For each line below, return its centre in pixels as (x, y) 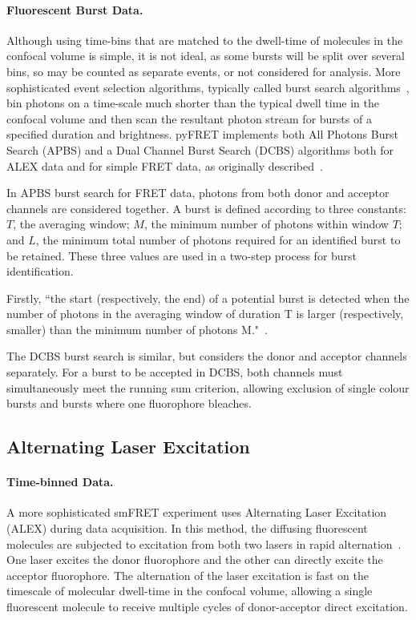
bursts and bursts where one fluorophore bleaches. (129, 403)
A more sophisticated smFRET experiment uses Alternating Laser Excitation (197, 512)
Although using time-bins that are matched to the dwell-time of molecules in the (205, 40)
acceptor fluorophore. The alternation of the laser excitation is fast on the (188, 575)
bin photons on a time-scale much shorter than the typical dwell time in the (193, 103)
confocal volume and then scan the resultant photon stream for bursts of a (189, 118)
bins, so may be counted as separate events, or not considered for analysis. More (204, 71)
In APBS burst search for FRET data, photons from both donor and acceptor (198, 193)
